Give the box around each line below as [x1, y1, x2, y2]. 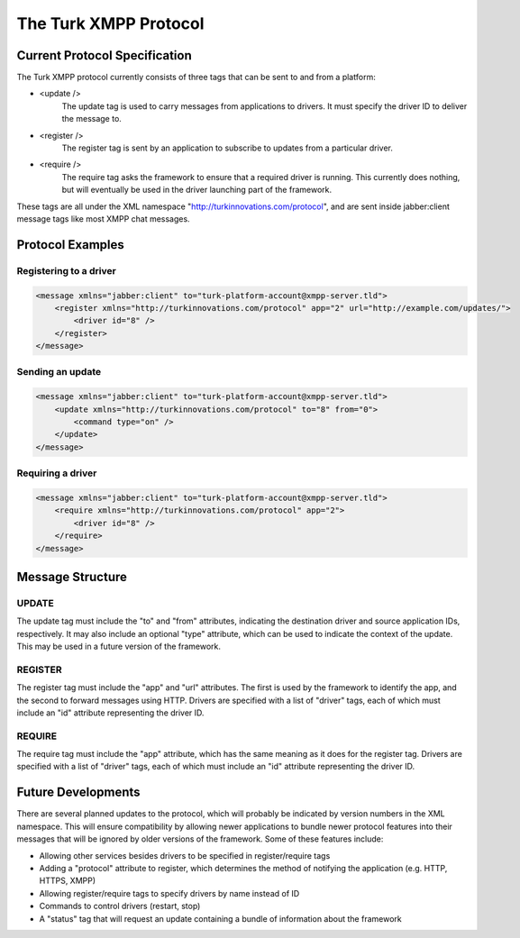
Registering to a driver [16, 264, 116, 277]
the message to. [61, 114, 122, 124]
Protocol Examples [16, 237, 125, 252]
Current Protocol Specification [16, 48, 193, 63]
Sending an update [16, 366, 102, 378]
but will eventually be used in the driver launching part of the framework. [61, 185, 333, 196]
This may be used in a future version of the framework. [16, 641, 221, 652]
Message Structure [16, 569, 128, 585]
